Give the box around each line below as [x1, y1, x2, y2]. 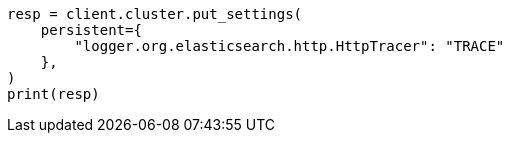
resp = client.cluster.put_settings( [7, 6, 303, 22]
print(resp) [7, 86, 100, 102]
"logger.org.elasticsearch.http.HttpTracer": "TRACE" [74, 38, 505, 54]
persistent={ [40, 22, 142, 38]
